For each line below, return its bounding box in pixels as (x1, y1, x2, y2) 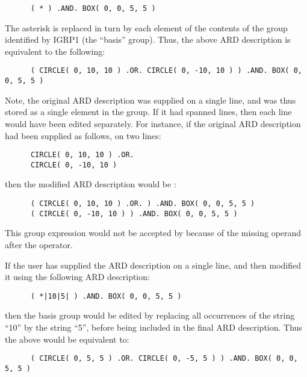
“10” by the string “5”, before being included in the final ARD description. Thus (5, 320, 302, 333)
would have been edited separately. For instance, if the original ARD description (5, 117, 301, 129)
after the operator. (5, 238, 73, 251)
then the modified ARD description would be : (5, 178, 176, 190)
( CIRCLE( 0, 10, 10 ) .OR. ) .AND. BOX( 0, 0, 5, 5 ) (30, 199, 255, 208)
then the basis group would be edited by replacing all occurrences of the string (5, 309, 295, 322)
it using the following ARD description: (5, 270, 150, 283)
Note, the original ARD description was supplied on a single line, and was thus (5, 93, 296, 106)
